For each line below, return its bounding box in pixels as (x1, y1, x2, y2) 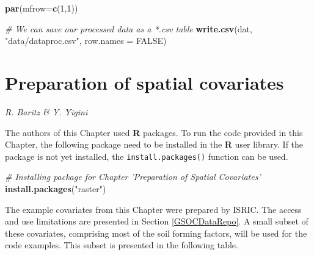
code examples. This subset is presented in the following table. (5, 239, 238, 251)
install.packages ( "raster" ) (5, 182, 106, 195)
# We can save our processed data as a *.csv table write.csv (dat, (5, 22, 252, 35)
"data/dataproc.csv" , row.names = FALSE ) (5, 34, 167, 47)
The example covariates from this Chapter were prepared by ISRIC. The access (5, 203, 302, 215)
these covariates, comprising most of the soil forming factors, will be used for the (5, 226, 307, 239)
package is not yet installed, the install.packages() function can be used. (5, 149, 288, 162)
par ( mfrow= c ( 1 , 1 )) (5, 2, 78, 14)
